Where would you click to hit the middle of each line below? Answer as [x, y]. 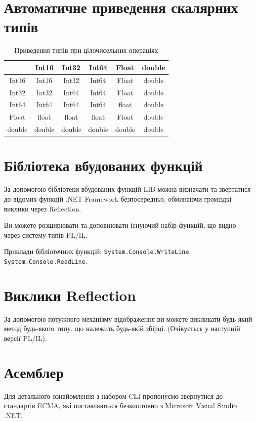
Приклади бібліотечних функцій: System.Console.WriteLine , [98, 251]
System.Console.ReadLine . [46, 261]
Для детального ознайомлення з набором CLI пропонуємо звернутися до [113, 396]
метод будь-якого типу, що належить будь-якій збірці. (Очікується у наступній [122, 328]
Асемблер [34, 372]
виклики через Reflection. [43, 208]
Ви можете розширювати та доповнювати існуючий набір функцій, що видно [120, 225]
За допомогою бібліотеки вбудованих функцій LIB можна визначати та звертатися [128, 189]
